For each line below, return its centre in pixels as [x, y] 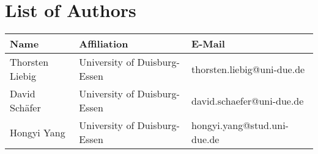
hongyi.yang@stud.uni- [240, 125]
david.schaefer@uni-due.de [248, 100]
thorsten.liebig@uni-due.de [248, 69]
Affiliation [104, 44]
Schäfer [25, 108]
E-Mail [208, 44]
